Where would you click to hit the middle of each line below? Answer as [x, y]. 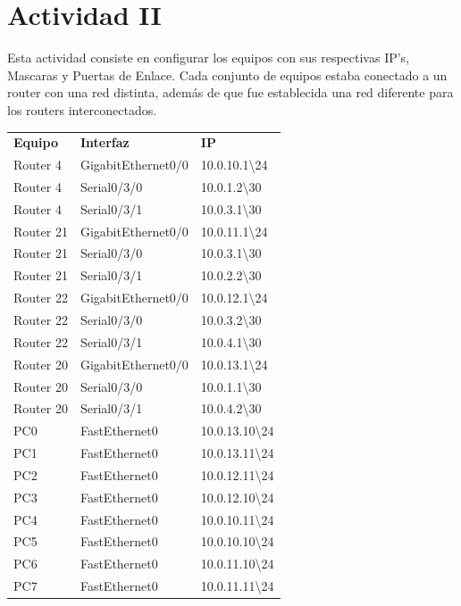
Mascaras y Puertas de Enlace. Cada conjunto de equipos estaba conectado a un [227, 75]
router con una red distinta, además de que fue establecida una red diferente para [230, 92]
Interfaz [105, 142]
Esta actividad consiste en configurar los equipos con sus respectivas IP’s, [209, 58]
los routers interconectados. [82, 109]
